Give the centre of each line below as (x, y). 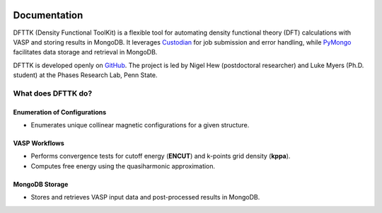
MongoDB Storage (41, 184)
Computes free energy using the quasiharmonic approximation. (123, 166)
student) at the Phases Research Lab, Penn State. (85, 75)
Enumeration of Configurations (60, 112)
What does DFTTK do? (53, 93)
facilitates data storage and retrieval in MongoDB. (85, 52)
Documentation (48, 15)
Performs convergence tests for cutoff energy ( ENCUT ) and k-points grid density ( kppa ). (161, 156)
